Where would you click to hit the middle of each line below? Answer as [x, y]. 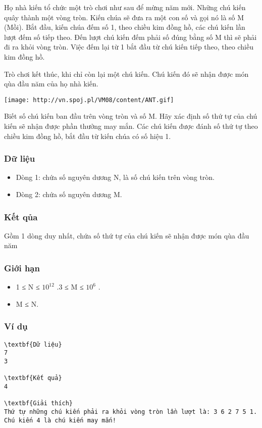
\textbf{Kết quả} [33, 378]
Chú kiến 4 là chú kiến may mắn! [60, 420]
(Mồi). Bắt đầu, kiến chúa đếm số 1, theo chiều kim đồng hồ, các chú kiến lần [125, 27]
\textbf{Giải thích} [39, 403]
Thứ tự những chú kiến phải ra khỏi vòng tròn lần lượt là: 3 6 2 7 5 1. [131, 412]
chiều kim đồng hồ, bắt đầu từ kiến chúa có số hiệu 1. [88, 136]
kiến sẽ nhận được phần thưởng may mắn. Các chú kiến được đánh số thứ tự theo [131, 126]
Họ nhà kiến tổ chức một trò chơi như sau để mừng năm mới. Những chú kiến [125, 7]
